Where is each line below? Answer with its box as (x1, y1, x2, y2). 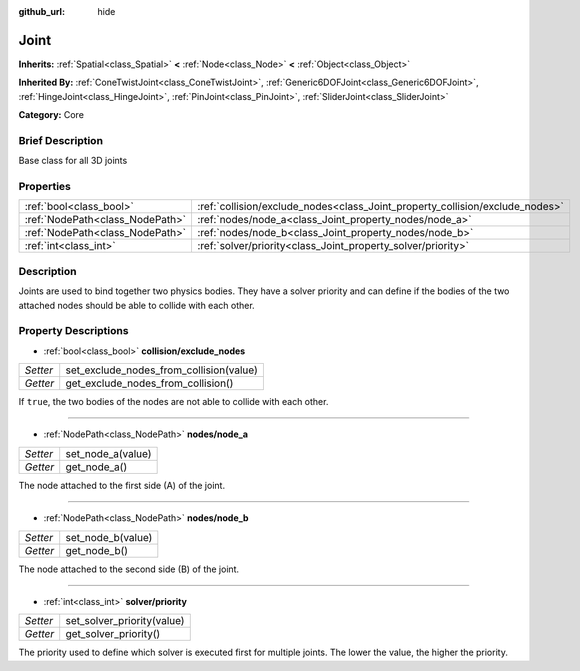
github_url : (18, 6, 65, 17)
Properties (18, 179, 72, 193)
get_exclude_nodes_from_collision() (65, 376, 234, 390)
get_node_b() (65, 543, 129, 557)
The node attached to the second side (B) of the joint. (18, 563, 240, 575)
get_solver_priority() (65, 627, 161, 641)
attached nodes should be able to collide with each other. (18, 299, 255, 311)
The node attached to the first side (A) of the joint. (18, 479, 225, 491)
